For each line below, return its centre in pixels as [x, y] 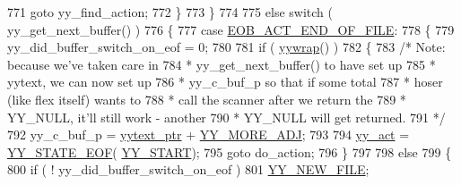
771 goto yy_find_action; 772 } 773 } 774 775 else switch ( [170, 12]
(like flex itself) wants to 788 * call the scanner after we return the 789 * [207, 99]
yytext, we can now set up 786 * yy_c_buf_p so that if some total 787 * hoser [225, 82]
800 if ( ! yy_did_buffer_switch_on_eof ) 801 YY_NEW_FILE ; [188, 169]
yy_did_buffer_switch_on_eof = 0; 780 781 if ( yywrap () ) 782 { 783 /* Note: [226, 47]
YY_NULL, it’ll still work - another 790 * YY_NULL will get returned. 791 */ [226, 117]
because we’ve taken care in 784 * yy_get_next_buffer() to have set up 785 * [222, 64]
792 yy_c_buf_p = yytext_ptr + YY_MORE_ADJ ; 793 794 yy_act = [209, 135]
